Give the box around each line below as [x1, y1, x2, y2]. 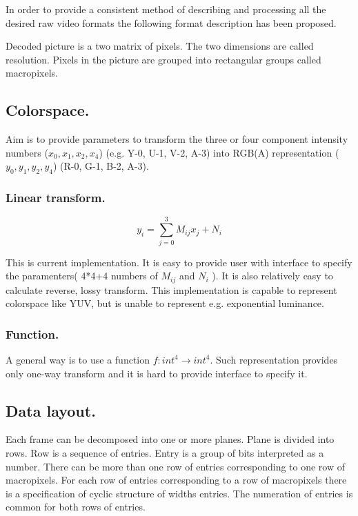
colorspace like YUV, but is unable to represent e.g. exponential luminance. [6, 296, 324, 310]
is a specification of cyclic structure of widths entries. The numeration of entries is [6, 486, 353, 500]
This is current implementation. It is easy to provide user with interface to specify [6, 255, 352, 269]
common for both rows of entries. [6, 499, 146, 514]
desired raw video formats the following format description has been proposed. [6, 15, 337, 30]
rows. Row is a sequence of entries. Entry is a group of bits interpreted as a [6, 445, 324, 459]
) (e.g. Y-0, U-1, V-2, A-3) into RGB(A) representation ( [99, 145, 339, 159]
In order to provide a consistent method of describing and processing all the [6, 2, 326, 16]
